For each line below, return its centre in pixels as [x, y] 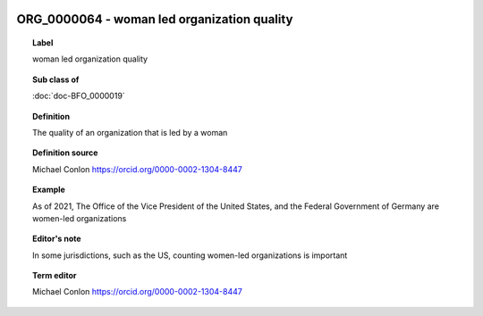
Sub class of [56, 79]
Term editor [55, 276]
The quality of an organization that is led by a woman [130, 132]
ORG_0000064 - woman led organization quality [155, 19]
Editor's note [57, 239]
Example [49, 190]
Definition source [65, 153]
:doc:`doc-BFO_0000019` [79, 96]
